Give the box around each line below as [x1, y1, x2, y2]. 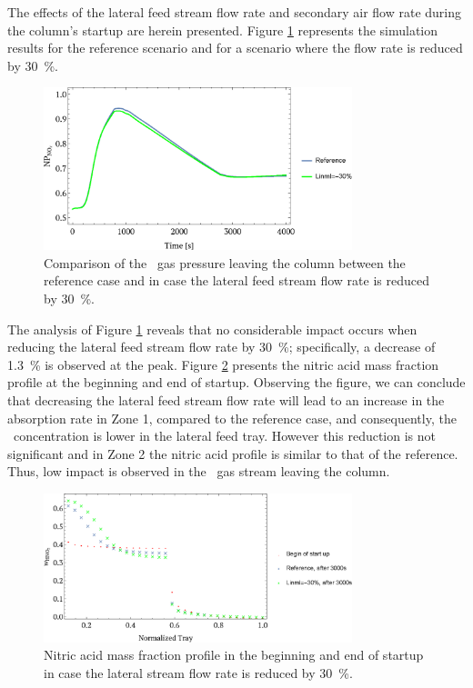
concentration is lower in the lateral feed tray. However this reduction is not [13, 426, 437, 445]
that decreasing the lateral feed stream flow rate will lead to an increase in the [7, 390, 445, 409]
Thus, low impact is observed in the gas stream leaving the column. [7, 462, 390, 481]
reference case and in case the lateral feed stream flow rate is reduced [44, 271, 429, 290]
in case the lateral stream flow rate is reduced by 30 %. [44, 663, 353, 682]
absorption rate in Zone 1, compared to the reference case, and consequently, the [7, 408, 457, 427]
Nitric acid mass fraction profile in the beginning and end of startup [44, 645, 424, 664]
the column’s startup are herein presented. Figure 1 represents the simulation [7, 20, 438, 39]
